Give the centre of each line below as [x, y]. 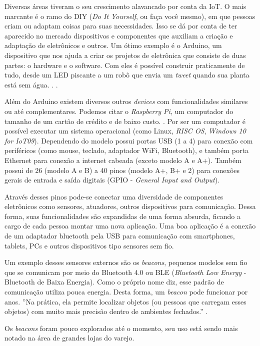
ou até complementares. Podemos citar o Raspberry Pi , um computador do [119, 111]
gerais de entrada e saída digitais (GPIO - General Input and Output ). [112, 180]
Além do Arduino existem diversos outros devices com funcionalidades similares [126, 101]
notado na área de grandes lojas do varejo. [69, 338]
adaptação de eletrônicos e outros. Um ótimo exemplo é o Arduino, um [113, 45]
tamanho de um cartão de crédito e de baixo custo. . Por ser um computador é [125, 121]
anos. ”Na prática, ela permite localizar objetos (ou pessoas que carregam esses [125, 301]
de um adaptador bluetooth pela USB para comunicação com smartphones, [120, 236]
